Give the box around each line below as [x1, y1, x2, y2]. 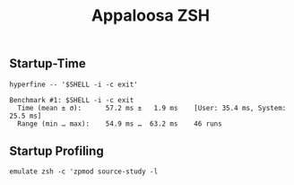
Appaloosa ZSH [91, 5, 211, 26]
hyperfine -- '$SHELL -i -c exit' [9, 80, 139, 89]
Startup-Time [9, 56, 87, 72]
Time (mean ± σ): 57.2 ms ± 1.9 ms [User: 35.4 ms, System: [17, 103, 287, 112]
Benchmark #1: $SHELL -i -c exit [9, 95, 134, 104]
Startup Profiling [9, 144, 105, 158]
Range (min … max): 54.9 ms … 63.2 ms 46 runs [17, 119, 222, 128]
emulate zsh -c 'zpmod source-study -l [9, 167, 159, 176]
